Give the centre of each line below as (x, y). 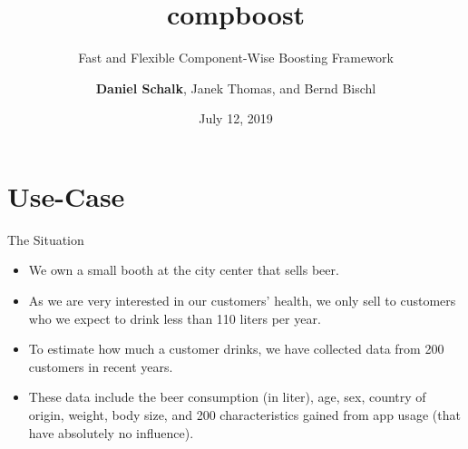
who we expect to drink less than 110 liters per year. (175, 318)
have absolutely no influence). (111, 432)
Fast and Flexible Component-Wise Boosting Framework (236, 58)
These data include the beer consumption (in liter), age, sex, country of (227, 397)
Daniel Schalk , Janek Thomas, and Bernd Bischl (236, 88)
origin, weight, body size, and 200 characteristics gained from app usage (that (244, 415)
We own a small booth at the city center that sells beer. (184, 270)
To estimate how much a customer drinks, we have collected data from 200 (236, 349)
